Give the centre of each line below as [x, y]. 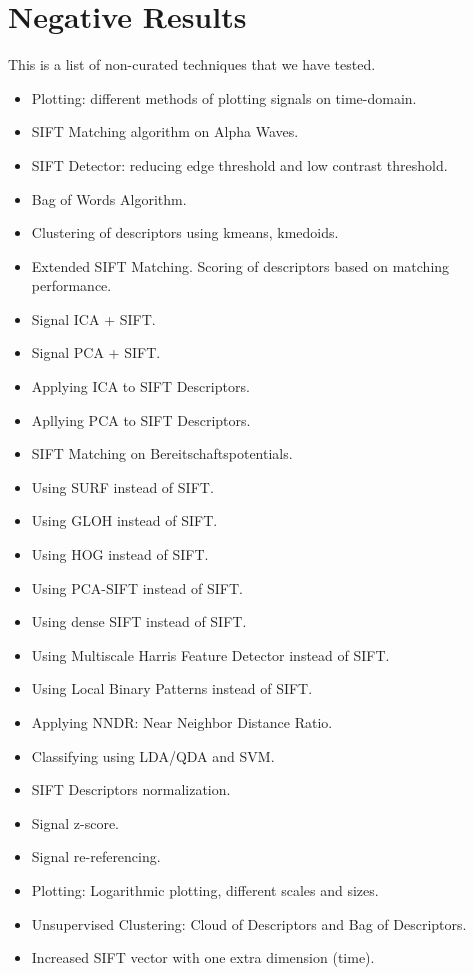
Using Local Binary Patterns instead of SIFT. [172, 688]
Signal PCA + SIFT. [96, 352]
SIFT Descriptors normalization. [131, 789]
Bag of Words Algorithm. [109, 198]
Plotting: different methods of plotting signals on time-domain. [224, 97]
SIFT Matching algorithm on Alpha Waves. [165, 131]
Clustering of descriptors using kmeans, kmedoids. [185, 232]
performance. [71, 285]
